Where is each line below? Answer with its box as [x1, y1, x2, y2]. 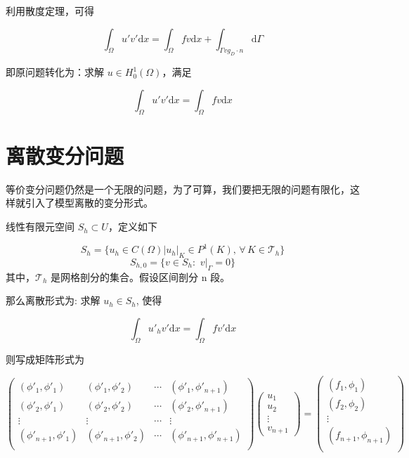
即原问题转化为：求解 [6, 65, 104, 79]
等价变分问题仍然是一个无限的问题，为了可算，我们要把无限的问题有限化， [6, 181, 350, 196]
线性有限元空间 [6, 219, 74, 234]
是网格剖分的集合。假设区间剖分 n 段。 [50, 269, 231, 284]
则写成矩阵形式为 [6, 351, 84, 366]
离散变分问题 [6, 140, 124, 169]
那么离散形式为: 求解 [6, 293, 100, 308]
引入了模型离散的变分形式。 [25, 195, 153, 210]
